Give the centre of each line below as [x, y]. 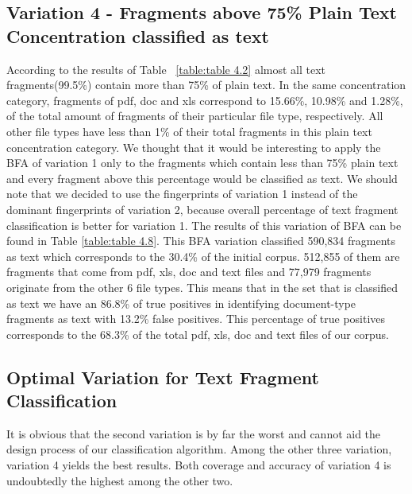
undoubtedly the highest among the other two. [120, 480]
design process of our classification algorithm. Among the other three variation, [199, 449]
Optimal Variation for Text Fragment [163, 377]
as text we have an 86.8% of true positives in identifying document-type [181, 303]
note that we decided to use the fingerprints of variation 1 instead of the [182, 194]
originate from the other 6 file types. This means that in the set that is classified [202, 287]
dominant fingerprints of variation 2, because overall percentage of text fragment [202, 209]
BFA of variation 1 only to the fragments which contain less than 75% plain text [202, 163]
